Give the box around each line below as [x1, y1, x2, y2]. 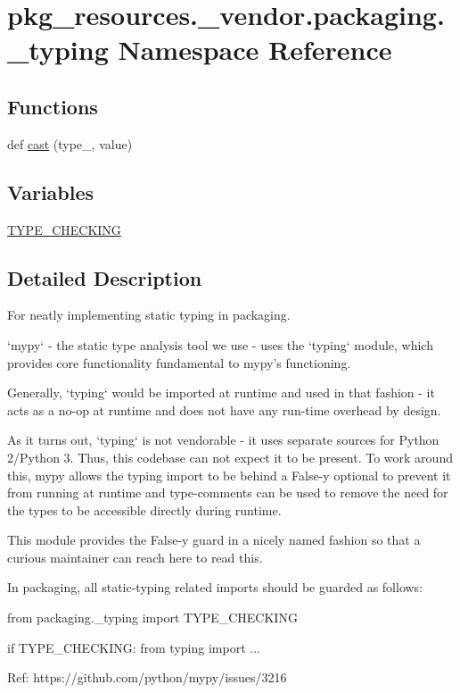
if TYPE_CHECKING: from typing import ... [7, 638, 260, 656]
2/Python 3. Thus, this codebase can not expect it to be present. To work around [7, 447, 453, 466]
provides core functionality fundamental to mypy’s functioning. [7, 353, 351, 372]
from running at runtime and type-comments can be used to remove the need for [7, 483, 448, 502]
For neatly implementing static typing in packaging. [7, 305, 291, 324]
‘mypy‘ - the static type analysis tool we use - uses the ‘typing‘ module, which [7, 335, 433, 354]
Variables [7, 178, 94, 205]
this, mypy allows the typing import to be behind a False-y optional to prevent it [7, 465, 451, 484]
